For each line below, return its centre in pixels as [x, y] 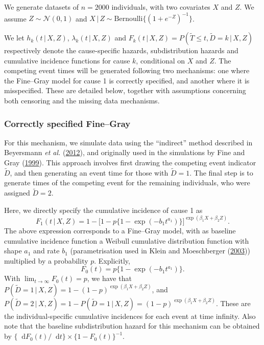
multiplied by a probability [46, 260]
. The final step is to [221, 172]
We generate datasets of [42, 7]
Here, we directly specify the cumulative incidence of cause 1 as [103, 210]
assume [15, 18]
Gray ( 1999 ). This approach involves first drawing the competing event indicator [130, 163]
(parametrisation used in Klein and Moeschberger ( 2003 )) [160, 251]
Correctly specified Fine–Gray [67, 123]
